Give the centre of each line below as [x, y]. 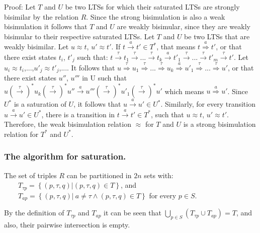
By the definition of [34, 213]
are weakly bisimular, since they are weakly [184, 26]
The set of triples [30, 175]
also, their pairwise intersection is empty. [67, 224]
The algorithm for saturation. [65, 156]
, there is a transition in [78, 114]
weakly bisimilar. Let [36, 47]
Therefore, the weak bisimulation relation [68, 124]
